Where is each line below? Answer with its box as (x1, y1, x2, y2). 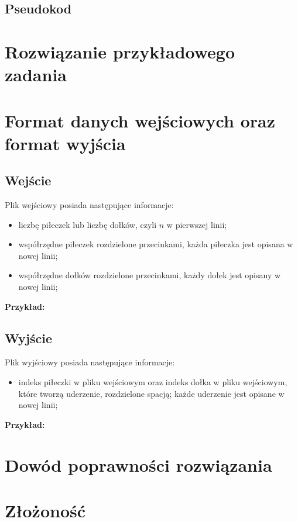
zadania (5, 63, 67, 87)
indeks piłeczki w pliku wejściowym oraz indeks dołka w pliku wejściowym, (18, 376, 287, 388)
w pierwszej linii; (166, 218, 227, 230)
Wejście (5, 171, 52, 189)
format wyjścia (5, 131, 126, 155)
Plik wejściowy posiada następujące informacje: (5, 199, 174, 211)
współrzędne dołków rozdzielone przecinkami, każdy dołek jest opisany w (18, 269, 281, 281)
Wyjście (5, 329, 53, 347)
